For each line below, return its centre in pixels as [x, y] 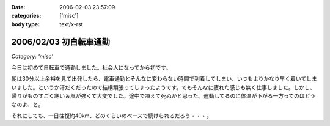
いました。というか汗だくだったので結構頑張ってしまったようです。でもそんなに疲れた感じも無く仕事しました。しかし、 [163, 87]
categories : [26, 16]
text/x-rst [71, 24]
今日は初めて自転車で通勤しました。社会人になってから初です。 [91, 68]
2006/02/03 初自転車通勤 [61, 42]
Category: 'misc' [32, 56]
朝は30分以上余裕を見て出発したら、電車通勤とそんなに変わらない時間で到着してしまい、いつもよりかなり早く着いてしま [164, 79]
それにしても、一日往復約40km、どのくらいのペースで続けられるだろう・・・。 [112, 116]
